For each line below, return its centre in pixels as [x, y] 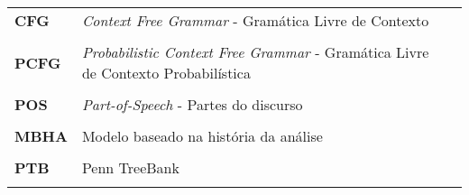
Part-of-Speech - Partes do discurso [192, 104]
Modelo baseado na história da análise [202, 136]
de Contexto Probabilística [166, 73]
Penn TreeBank [130, 167]
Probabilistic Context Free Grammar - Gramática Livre [255, 52]
